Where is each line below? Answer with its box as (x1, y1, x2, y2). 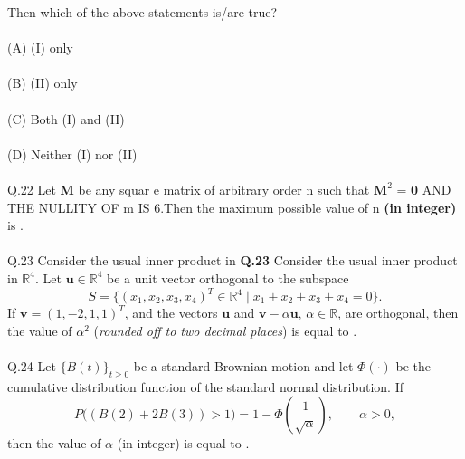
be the (395, 356, 431, 375)
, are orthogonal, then (337, 303, 459, 321)
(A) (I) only (7, 38, 73, 57)
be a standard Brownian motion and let (133, 356, 354, 375)
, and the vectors (124, 303, 218, 321)
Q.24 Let (7, 356, 56, 375)
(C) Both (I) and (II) (7, 109, 125, 128)
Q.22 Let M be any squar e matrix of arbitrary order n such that (7, 179, 370, 198)
